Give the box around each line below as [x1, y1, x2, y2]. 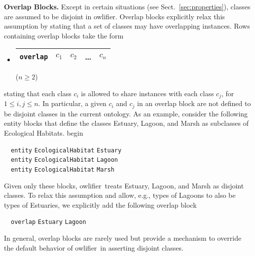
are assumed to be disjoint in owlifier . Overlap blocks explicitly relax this [4, 11, 225, 21]
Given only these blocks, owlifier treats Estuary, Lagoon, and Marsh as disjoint [4, 180, 244, 190]
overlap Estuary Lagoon [11, 219, 86, 226]
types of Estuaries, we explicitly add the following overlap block [4, 199, 197, 210]
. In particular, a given [38, 98, 107, 109]
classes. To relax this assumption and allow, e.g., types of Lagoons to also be [4, 190, 236, 200]
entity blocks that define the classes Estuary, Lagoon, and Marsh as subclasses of [4, 118, 249, 128]
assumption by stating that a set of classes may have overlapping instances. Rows [4, 21, 250, 31]
